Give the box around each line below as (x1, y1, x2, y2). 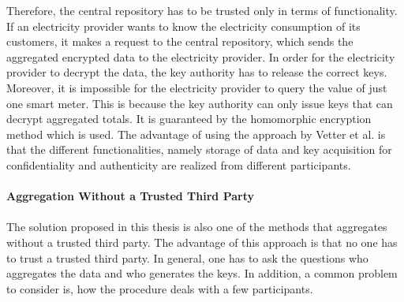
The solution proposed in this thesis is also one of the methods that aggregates (6, 218, 387, 235)
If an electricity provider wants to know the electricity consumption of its (6, 17, 361, 34)
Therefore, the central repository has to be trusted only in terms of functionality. (6, 2, 398, 18)
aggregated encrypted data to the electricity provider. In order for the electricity (6, 48, 395, 65)
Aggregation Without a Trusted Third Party (6, 188, 254, 204)
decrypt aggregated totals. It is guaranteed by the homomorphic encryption (6, 110, 372, 127)
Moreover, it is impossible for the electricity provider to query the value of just (6, 79, 387, 95)
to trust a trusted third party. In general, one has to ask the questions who (6, 249, 368, 266)
